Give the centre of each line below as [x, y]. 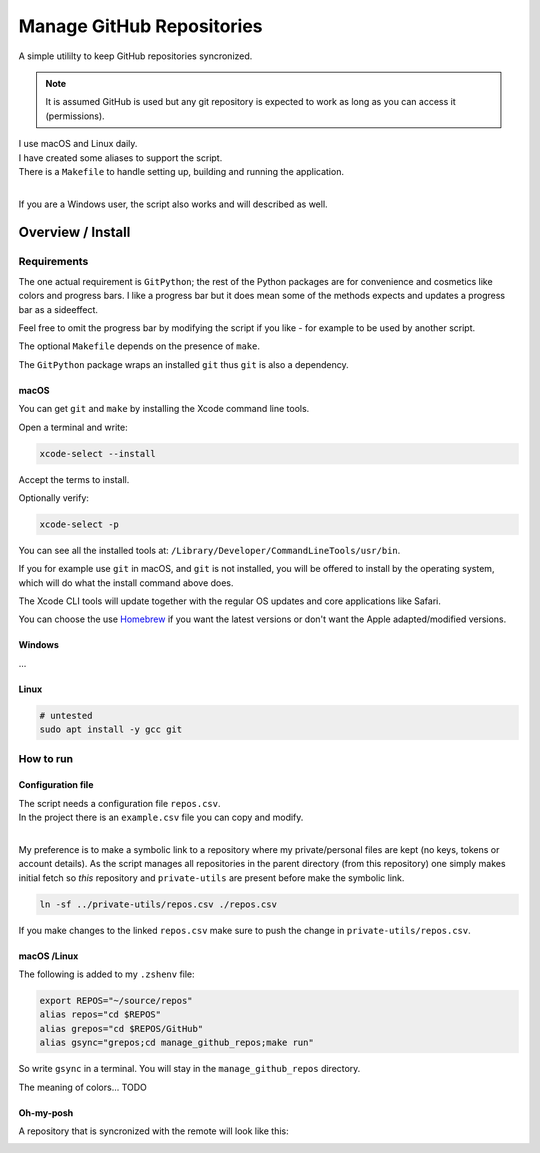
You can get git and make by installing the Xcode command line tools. [164, 409]
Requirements [53, 262]
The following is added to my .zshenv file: [106, 974]
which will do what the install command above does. [126, 582]
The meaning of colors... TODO [82, 1087]
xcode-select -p [79, 524]
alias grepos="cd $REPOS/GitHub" [121, 1028]
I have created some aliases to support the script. [120, 157]
